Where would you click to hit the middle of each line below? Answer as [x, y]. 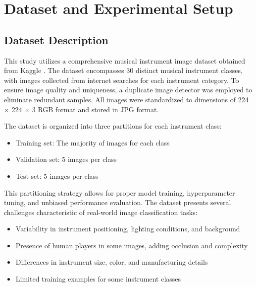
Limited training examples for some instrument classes [98, 279]
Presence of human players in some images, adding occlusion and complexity [132, 245]
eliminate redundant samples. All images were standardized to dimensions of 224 [126, 99]
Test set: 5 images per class [57, 176]
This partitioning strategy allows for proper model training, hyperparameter [120, 192]
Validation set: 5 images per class [66, 159]
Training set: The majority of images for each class [93, 142]
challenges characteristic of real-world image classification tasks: [101, 212]
